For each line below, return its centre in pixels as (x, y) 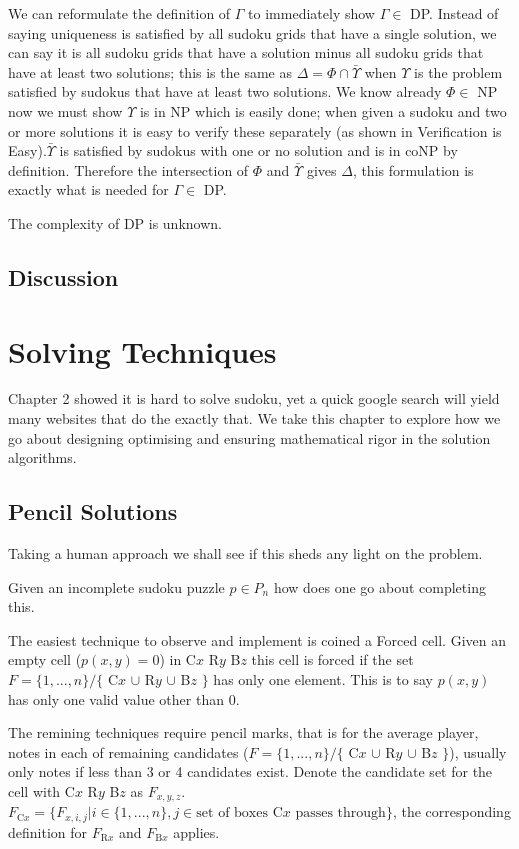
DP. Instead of (454, 13)
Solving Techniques (142, 350)
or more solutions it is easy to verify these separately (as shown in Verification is (255, 130)
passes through (340, 813)
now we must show (65, 110)
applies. (196, 831)
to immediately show (311, 13)
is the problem (458, 71)
